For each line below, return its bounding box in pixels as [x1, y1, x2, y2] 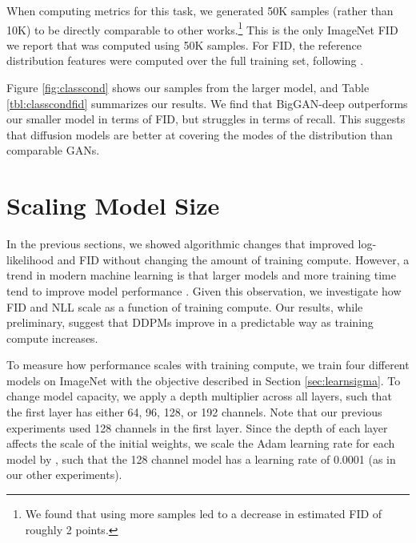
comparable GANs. [6, 142, 100, 159]
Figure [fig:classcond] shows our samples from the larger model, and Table [6, 79, 370, 96]
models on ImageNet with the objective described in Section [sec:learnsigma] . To [6, 372, 401, 388]
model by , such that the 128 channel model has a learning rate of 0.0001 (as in [6, 450, 396, 467]
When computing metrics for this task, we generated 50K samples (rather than [6, 2, 394, 18]
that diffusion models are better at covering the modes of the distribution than [6, 126, 393, 143]
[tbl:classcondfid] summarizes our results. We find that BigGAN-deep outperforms [6, 95, 408, 111]
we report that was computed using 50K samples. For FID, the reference [6, 36, 362, 53]
